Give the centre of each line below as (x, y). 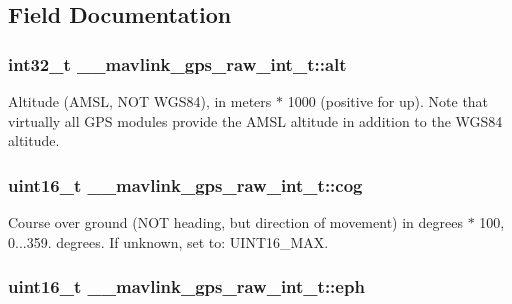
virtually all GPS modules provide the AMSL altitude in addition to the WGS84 (255, 120)
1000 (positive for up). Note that (388, 101)
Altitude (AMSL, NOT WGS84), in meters (140, 101)
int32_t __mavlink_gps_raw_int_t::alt (177, 63)
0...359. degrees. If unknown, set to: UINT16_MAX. (168, 241)
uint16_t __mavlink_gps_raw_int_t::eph (186, 286)
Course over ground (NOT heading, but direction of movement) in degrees (235, 222)
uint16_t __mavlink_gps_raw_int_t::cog (185, 184)
